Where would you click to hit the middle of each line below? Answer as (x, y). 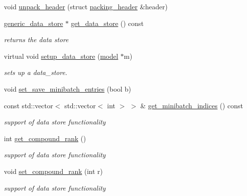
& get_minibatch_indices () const (192, 105)
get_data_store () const (107, 23)
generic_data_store (34, 23)
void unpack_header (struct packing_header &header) (86, 6)
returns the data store (36, 39)
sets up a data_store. (36, 72)
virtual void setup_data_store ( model (61, 56)
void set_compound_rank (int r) (54, 171)
